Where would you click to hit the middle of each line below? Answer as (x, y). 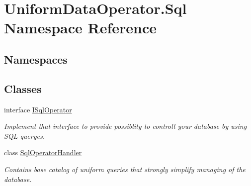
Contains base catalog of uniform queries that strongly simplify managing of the (125, 169)
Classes (23, 88)
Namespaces (36, 59)
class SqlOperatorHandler (43, 152)
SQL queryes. (24, 136)
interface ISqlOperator (38, 109)
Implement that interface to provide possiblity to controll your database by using (125, 126)
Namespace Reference (80, 28)
